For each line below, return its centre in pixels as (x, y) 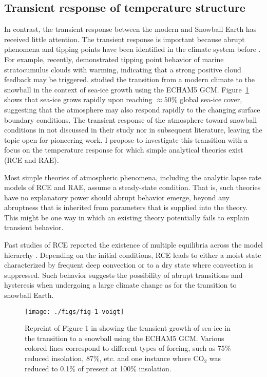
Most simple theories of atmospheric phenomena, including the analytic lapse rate (133, 177)
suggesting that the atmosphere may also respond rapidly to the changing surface (132, 109)
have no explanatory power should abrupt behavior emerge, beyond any (117, 197)
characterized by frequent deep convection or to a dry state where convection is (129, 265)
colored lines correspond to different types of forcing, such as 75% (128, 348)
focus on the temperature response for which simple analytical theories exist (124, 150)
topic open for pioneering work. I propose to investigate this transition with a (126, 139)
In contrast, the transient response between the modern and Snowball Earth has (130, 29)
